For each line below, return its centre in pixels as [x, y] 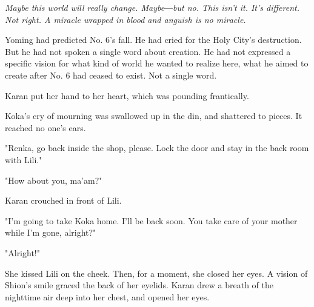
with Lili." [24, 159]
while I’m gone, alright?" [51, 232]
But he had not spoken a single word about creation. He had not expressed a [148, 51]
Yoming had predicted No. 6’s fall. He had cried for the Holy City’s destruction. [153, 40]
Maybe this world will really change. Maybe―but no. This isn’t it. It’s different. [152, 7]
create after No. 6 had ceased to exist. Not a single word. [111, 75]
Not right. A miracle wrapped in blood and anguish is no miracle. [125, 19]
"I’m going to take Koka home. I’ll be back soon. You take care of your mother [151, 220]
